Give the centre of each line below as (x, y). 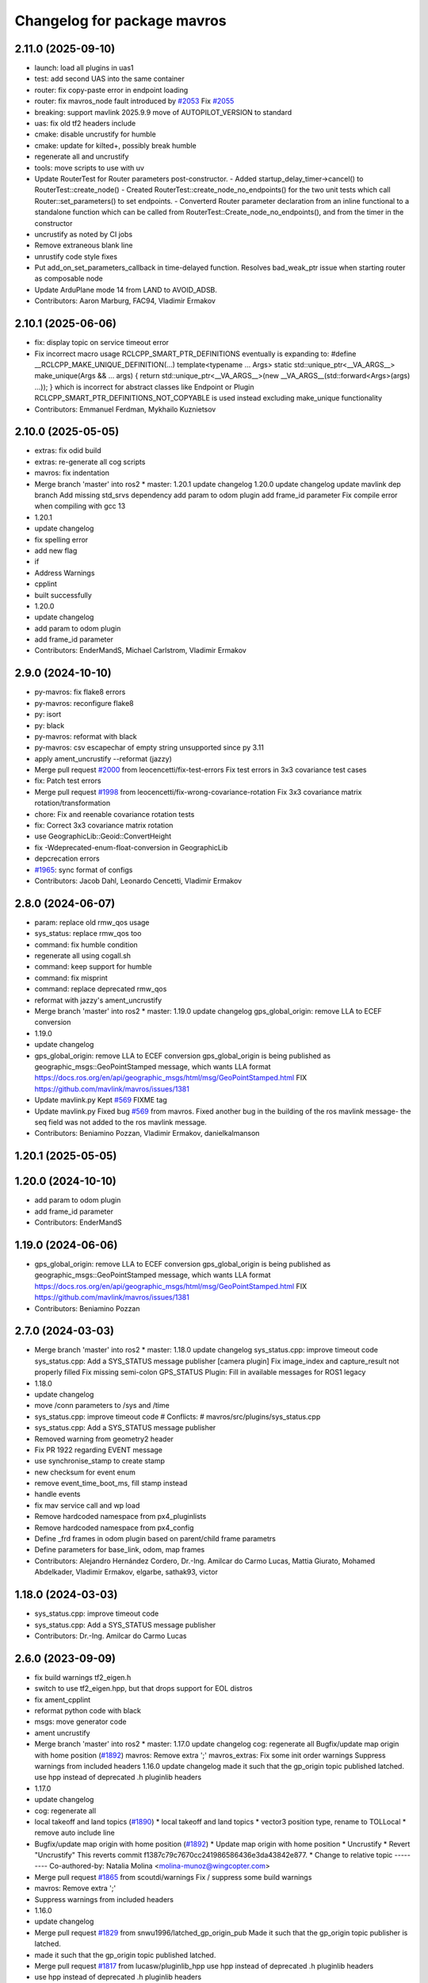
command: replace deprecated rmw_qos (101, 989)
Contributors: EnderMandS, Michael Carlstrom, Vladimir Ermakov (141, 650)
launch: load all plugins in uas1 (84, 68)
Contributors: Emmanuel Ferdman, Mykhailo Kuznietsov (125, 409)
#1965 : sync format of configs (84, 869)
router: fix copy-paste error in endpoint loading (111, 90)
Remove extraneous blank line (84, 245)
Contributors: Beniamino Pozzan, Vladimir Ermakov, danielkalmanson (147, 1133)
